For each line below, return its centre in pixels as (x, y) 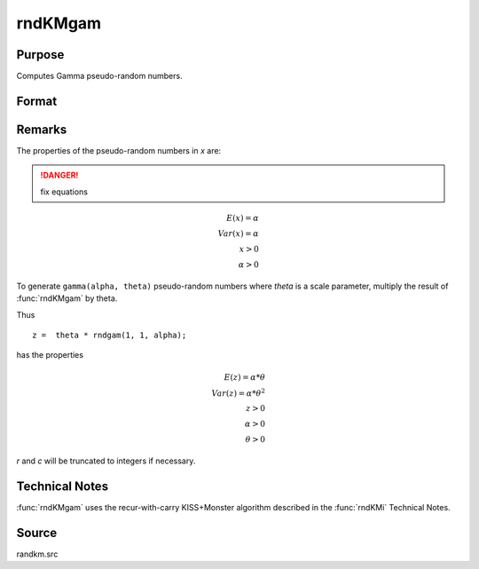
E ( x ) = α (243, 218)
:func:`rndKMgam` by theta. (67, 298)
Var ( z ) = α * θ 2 (239, 392)
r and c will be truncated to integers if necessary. (106, 461)
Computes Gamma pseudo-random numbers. (99, 76)
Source (37, 533)
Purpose (40, 55)
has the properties (50, 355)
